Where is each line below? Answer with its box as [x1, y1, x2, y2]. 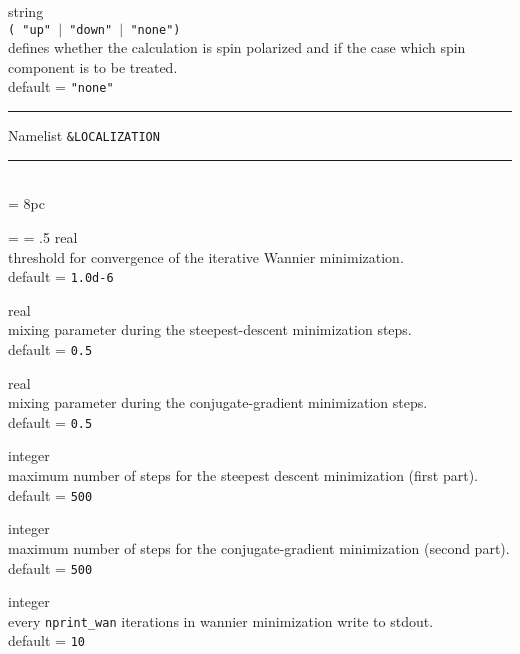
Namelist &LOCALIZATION [8, 125, 160, 146]
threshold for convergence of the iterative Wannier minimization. [8, 246, 404, 267]
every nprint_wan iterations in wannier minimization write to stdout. [8, 610, 434, 631]
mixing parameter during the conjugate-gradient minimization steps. [8, 392, 428, 413]
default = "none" [8, 76, 114, 97]
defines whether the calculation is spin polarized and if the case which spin [8, 37, 466, 58]
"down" [69, 22, 113, 37]
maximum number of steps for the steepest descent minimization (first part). [8, 465, 478, 486]
